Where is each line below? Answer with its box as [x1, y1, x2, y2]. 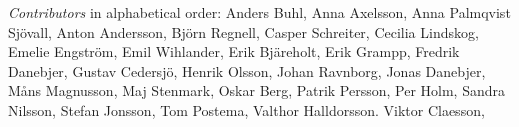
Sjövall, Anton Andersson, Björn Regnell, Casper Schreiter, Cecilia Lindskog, [8, 21, 479, 42]
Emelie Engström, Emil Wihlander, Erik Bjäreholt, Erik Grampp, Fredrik [8, 41, 460, 62]
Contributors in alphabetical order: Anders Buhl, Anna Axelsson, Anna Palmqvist [8, 2, 511, 22]
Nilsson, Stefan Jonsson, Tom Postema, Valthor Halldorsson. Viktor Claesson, [8, 99, 485, 120]
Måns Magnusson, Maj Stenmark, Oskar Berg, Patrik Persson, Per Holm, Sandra [8, 80, 505, 101]
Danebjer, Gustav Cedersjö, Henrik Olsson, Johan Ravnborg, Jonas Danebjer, [8, 60, 486, 81]
